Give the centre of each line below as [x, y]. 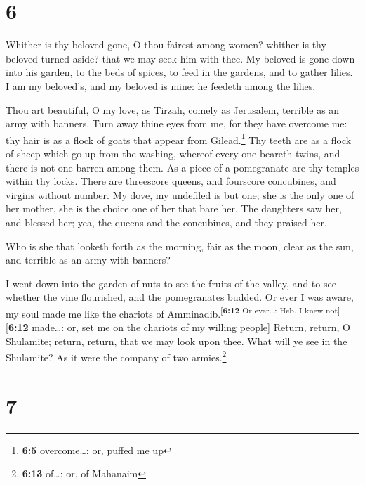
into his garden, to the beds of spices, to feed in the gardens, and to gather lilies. [179, 72]
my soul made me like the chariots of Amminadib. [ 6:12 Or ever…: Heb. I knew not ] [173, 312]
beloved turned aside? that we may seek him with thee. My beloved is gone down [180, 58]
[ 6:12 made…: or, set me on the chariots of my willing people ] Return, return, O [178, 327]
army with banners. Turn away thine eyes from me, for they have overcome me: [177, 123]
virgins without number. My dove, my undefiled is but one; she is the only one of [180, 194]
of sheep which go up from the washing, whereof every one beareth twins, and [173, 153]
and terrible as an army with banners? [88, 260]
